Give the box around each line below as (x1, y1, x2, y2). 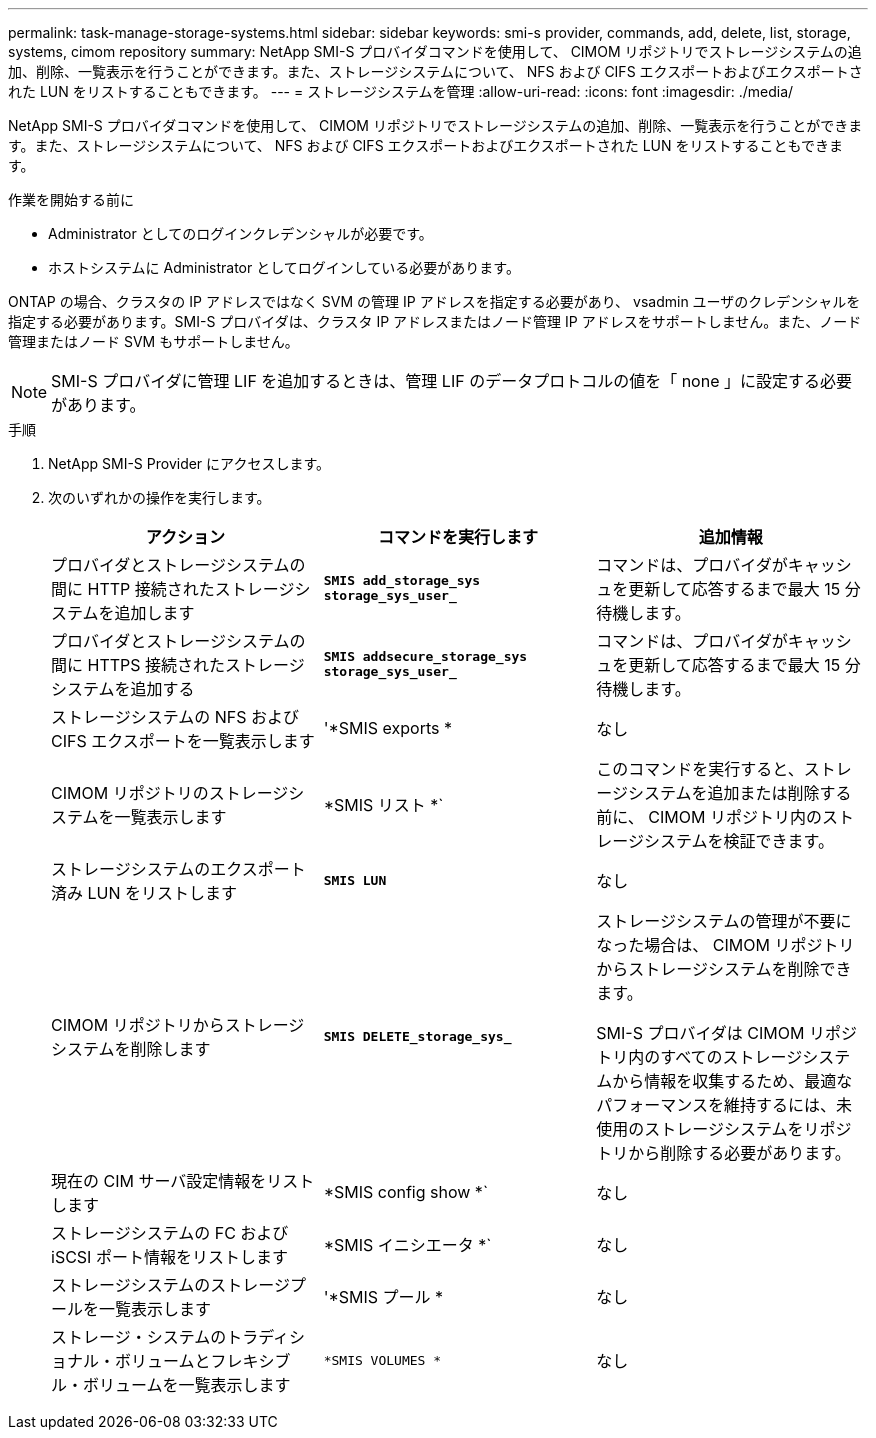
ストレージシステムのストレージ (51, 1275, 290, 1295)
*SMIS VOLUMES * (323, 1352, 442, 1368)
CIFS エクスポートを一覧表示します (51, 731, 315, 751)
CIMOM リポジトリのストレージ (51, 783, 289, 803)
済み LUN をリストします (51, 883, 238, 903)
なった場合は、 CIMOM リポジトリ (596, 935, 855, 955)
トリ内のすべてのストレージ (596, 1047, 803, 1067)
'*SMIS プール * (323, 1287, 444, 1307)
